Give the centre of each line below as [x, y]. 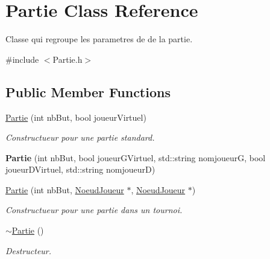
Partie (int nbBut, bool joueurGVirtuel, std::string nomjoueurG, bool [136, 157]
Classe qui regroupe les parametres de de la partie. [99, 39]
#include [22, 59]
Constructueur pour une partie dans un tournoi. [94, 210]
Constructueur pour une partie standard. [80, 137]
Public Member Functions [88, 91]
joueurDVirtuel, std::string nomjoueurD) [80, 169]
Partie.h [67, 59]
